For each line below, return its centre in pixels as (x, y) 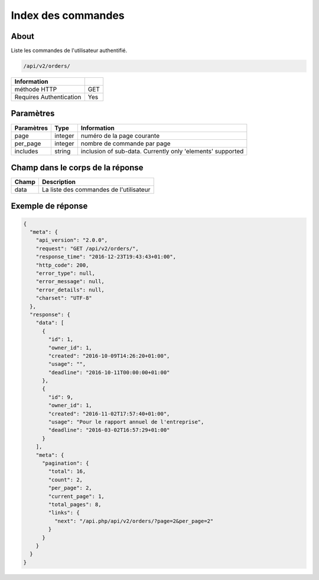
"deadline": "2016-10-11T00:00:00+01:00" (109, 372)
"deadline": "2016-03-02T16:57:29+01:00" (109, 430)
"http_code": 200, (62, 265)
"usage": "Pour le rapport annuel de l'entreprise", (126, 422)
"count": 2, (65, 480)
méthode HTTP (36, 90)
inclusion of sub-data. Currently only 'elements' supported (162, 151)
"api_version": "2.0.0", (72, 240)
